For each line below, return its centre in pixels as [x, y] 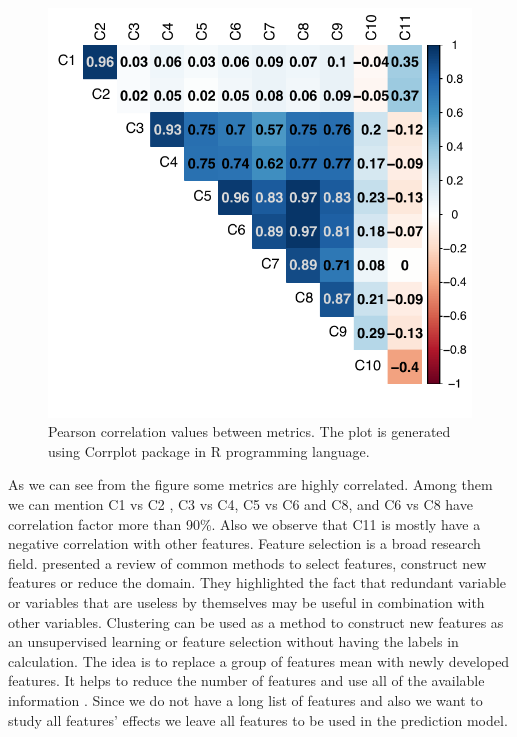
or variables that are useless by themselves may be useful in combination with [246, 601]
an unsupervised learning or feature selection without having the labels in [233, 641]
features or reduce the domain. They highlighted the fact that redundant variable [257, 582]
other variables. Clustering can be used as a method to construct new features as [256, 621]
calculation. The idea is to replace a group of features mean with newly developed [259, 660]
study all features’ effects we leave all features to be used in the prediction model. [258, 719]
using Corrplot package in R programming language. [209, 450]
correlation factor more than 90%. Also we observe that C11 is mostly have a [244, 523]
